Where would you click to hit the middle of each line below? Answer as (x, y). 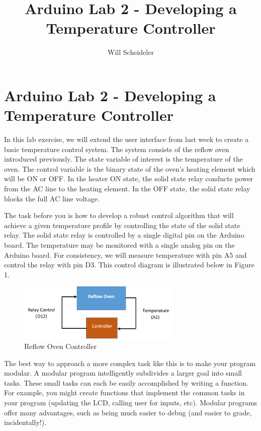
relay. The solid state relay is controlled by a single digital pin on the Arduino (124, 235)
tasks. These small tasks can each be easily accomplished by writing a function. (126, 382)
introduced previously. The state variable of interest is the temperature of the (123, 159)
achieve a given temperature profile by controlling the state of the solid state (122, 225)
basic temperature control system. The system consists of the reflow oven (117, 149)
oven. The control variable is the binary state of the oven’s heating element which (130, 168)
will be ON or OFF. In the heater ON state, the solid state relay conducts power (129, 178)
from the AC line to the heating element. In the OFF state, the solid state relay (127, 188)
